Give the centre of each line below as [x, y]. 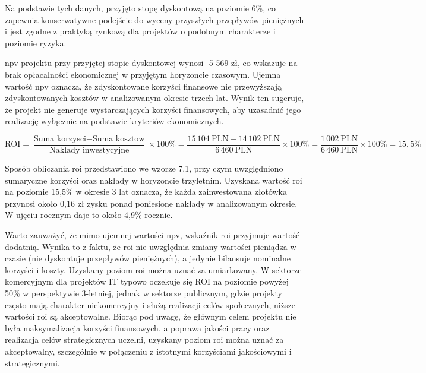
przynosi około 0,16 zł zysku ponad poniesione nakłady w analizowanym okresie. [151, 203]
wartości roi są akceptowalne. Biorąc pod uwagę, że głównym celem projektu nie [151, 316]
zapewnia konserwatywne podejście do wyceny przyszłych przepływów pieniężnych [154, 19]
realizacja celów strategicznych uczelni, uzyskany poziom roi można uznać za [144, 339]
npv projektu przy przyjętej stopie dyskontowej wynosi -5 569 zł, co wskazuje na [151, 63]
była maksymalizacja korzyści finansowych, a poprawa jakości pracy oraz [137, 328]
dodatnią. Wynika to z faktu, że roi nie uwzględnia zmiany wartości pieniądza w [151, 246]
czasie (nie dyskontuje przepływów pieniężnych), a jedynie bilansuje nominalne [148, 258]
